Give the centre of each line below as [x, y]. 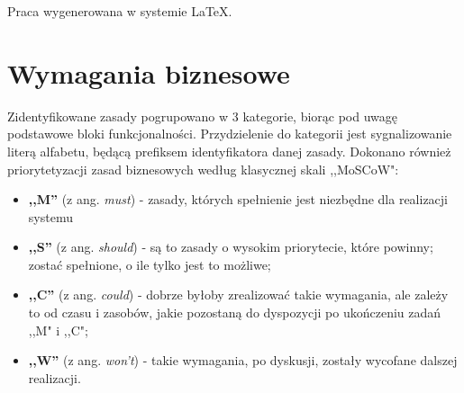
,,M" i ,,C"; [58, 330]
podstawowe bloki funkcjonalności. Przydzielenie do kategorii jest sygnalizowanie [230, 134]
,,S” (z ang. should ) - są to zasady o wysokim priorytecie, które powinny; [231, 247]
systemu [50, 216]
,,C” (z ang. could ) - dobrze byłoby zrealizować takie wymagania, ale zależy [238, 295]
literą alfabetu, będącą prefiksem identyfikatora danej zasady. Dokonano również [229, 151]
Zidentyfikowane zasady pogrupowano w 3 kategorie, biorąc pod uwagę [203, 116]
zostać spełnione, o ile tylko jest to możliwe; [150, 264]
